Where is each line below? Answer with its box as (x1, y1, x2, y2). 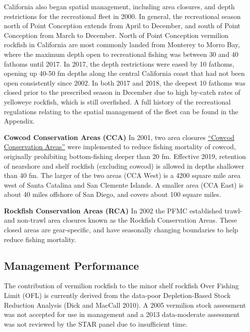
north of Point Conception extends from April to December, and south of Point (4, 20, 241, 31)
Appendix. (4, 116, 35, 126)
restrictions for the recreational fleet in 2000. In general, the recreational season (4, 11, 241, 21)
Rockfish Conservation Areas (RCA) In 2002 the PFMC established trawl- (4, 205, 242, 215)
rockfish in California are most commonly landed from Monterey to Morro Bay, (4, 39, 240, 50)
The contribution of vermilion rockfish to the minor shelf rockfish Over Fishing (4, 280, 239, 291)
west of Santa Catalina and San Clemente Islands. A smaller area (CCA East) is (4, 179, 244, 190)
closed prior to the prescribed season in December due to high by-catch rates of (4, 87, 241, 97)
